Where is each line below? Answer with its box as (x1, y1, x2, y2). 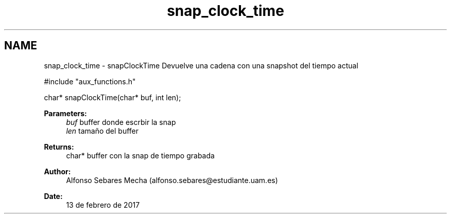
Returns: (44, 142, 74, 151)
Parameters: (44, 108, 87, 118)
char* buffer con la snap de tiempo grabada (66, 151, 215, 160)
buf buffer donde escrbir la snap (66, 117, 176, 126)
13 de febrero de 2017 (66, 200, 140, 209)
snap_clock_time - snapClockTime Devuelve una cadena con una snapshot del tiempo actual (44, 61, 358, 70)
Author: (44, 167, 71, 176)
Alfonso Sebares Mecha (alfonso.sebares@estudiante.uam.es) (66, 175, 278, 185)
